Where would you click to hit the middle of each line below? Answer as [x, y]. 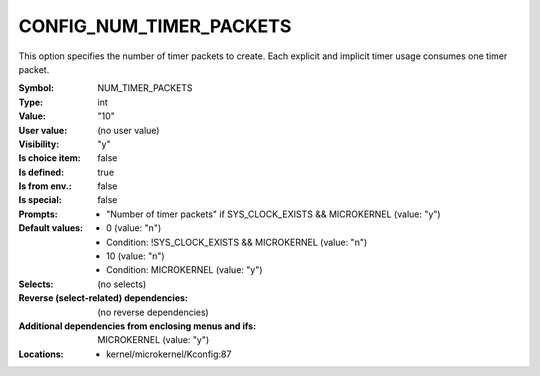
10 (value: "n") [135, 256]
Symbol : [36, 88]
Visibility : [39, 144]
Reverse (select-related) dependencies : [103, 298]
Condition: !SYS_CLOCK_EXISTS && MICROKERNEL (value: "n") [237, 242]
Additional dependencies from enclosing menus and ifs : [137, 326]
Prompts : [38, 214]
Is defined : [41, 172]
